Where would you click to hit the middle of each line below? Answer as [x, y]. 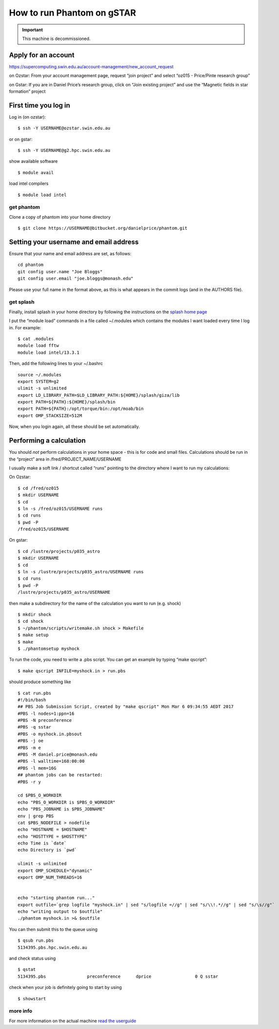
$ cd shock [31, 621]
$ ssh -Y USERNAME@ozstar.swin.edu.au [64, 128]
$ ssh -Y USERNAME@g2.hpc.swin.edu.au [64, 151]
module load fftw [38, 346]
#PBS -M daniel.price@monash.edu [58, 755]
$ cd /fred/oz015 [38, 488]
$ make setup [33, 635]
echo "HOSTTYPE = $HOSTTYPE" [52, 836]
